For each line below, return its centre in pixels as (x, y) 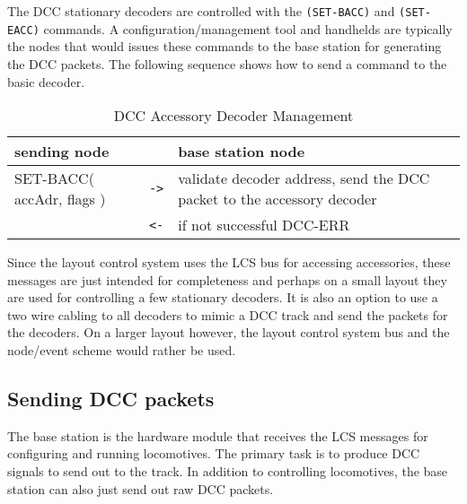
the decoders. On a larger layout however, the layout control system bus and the (229, 332)
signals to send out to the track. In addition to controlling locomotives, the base (228, 471)
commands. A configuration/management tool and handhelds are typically (248, 28)
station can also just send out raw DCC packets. (141, 488)
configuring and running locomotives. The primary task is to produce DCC (214, 453)
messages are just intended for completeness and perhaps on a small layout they (227, 279)
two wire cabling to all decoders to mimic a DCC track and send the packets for (228, 314)
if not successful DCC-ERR (264, 225)
